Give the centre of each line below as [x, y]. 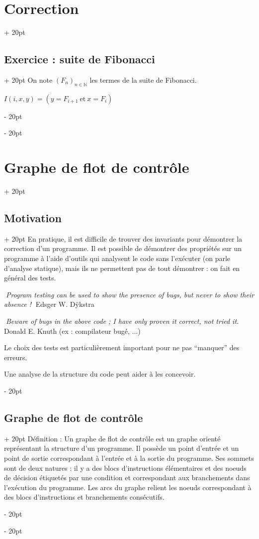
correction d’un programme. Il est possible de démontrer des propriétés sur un [123, 248]
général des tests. [30, 278]
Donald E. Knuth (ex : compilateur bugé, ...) [72, 331]
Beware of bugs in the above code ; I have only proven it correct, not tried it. [122, 321]
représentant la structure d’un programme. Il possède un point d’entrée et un [122, 448]
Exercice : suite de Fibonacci [80, 59]
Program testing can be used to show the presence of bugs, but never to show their [130, 294]
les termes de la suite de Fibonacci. [143, 79]
